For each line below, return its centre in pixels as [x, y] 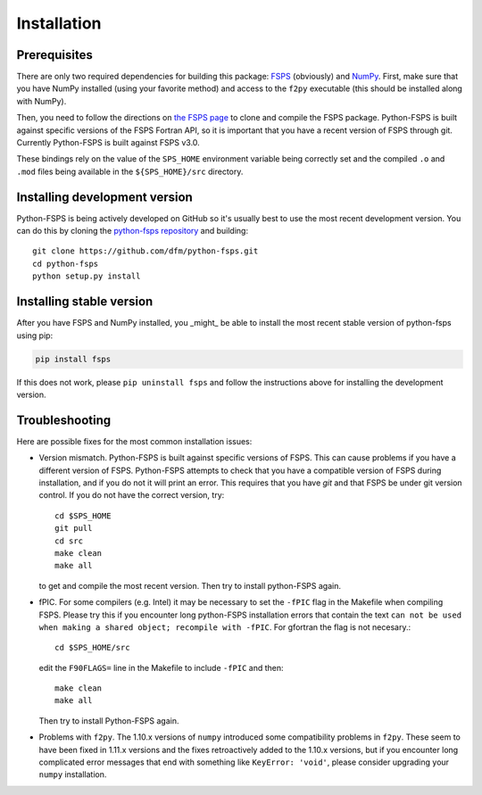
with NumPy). [42, 101]
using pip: [35, 335]
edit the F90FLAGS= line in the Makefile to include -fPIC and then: [162, 667]
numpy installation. [73, 774]
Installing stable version [85, 302]
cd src [69, 541]
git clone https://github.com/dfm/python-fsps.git [145, 251]
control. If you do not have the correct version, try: [132, 495]
